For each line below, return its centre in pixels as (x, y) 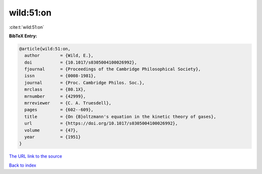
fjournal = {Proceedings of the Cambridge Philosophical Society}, (113, 69)
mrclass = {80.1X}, (55, 89)
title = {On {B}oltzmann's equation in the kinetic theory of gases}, (120, 117)
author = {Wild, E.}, (59, 55)
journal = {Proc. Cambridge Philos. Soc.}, (85, 83)
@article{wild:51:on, (45, 49)
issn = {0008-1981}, (60, 76)
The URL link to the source (36, 156)
